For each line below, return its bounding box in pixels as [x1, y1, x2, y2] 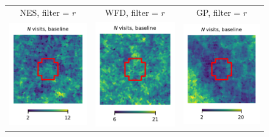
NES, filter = [20, 5, 70, 18]
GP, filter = [196, 5, 241, 18]
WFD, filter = [105, 5, 158, 18]
